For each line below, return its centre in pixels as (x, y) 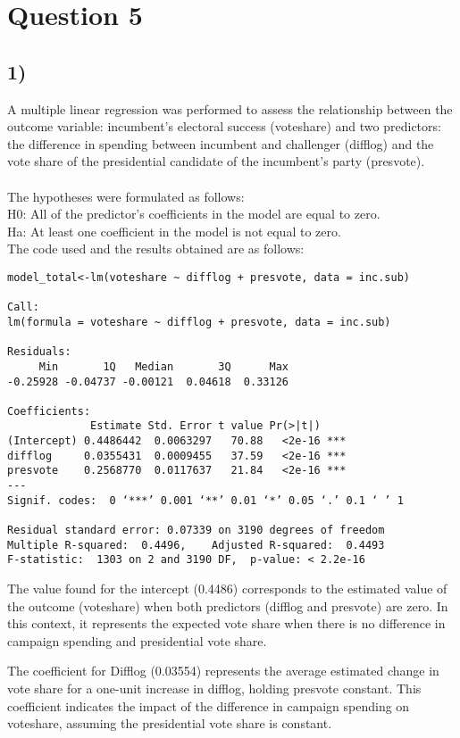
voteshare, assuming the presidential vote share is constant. (170, 723)
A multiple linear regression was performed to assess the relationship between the (230, 108)
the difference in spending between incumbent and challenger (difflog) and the (221, 143)
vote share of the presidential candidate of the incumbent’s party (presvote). (216, 161)
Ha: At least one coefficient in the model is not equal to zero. (174, 231)
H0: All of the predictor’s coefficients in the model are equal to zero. (194, 214)
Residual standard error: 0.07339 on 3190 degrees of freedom (196, 531)
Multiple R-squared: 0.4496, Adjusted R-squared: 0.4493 (196, 545)
